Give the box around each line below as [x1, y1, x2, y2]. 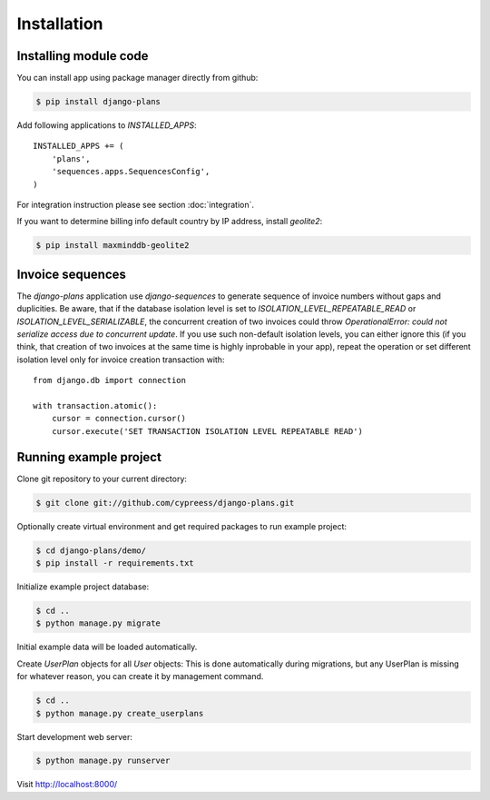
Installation [16, 14, 103, 34]
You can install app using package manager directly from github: [16, 73, 259, 84]
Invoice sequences [16, 266, 127, 281]
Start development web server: [16, 731, 133, 742]
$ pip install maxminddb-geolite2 [35, 241, 190, 251]
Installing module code [16, 48, 149, 64]
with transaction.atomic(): [33, 400, 158, 410]
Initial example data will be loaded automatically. [16, 641, 198, 653]
